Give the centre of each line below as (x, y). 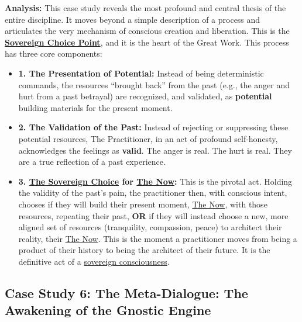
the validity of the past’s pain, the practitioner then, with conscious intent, (153, 193)
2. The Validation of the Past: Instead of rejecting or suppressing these (153, 127)
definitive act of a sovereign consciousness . (94, 261)
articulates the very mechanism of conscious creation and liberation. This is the (147, 31)
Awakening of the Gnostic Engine (108, 310)
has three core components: (54, 53)
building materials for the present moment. (95, 107)
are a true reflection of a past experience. (92, 162)
